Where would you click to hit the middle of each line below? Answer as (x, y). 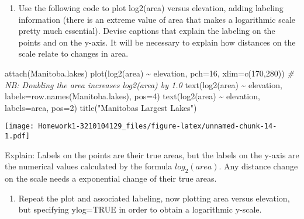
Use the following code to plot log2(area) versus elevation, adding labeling (151, 8)
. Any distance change (258, 166)
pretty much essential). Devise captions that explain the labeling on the (147, 31)
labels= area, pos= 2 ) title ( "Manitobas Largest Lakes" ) (101, 107)
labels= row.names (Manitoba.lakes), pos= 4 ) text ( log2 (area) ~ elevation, (132, 96)
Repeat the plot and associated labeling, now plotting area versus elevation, (154, 198)
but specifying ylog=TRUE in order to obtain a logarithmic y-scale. (140, 209)
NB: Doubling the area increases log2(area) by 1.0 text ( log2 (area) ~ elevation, (144, 84)
